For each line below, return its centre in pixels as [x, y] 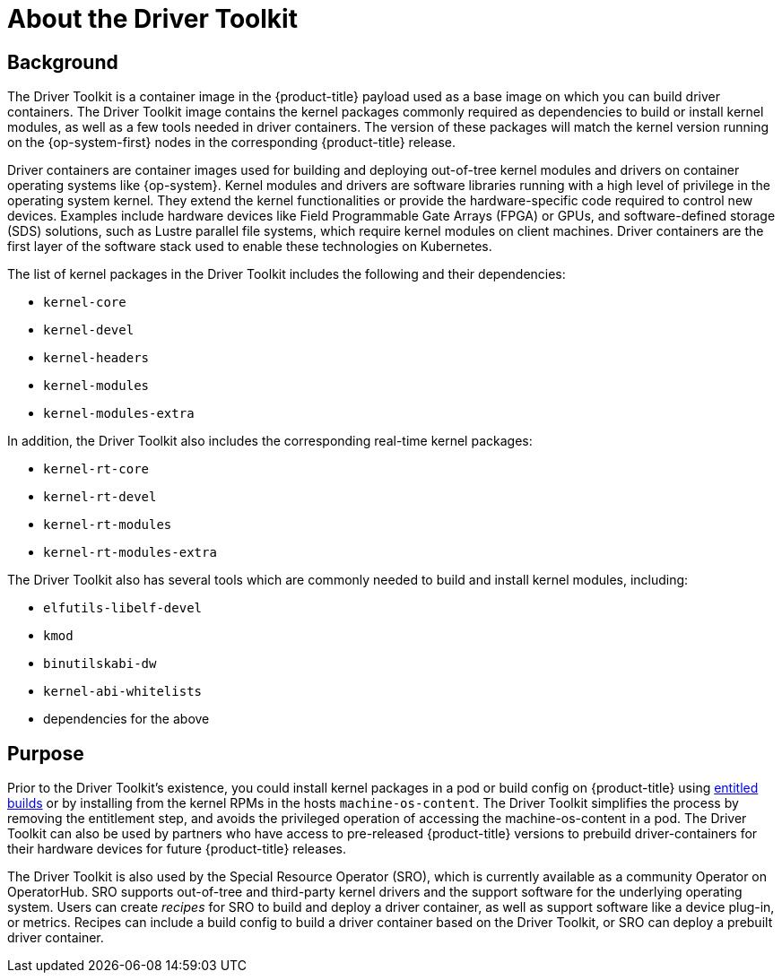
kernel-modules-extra [119, 414]
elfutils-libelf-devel [123, 608]
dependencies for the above [126, 719]
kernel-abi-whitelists [123, 692]
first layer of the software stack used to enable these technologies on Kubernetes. [250, 247]
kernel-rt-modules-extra [130, 553]
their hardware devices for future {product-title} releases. [177, 849]
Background [63, 62]
